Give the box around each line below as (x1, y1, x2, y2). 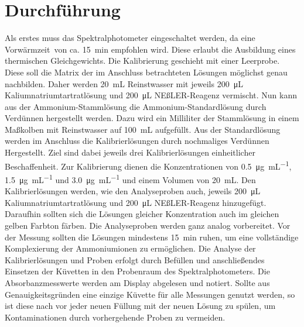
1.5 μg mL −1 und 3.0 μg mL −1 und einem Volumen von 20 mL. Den (5, 171, 256, 185)
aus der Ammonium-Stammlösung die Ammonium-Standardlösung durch (5, 100, 267, 112)
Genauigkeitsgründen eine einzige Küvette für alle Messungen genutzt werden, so (5, 288, 295, 300)
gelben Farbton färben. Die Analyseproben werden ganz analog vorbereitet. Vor (5, 219, 291, 231)
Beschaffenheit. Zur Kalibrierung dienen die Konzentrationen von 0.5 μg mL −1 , (5, 158, 292, 172)
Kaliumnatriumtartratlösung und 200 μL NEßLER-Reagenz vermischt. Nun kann (5, 89, 298, 101)
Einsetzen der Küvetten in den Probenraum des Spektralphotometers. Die (5, 265, 270, 277)
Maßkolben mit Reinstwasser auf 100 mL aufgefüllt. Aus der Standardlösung (5, 123, 281, 135)
